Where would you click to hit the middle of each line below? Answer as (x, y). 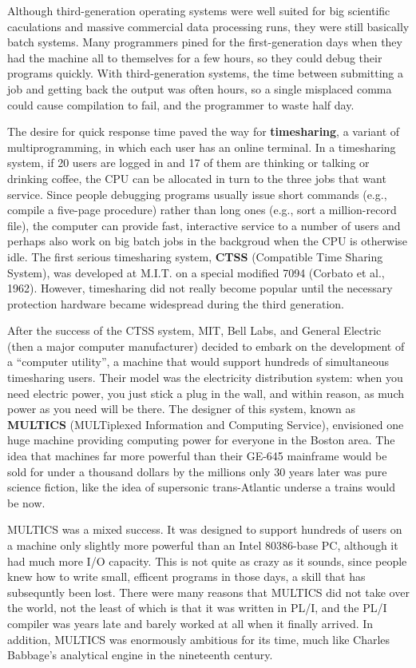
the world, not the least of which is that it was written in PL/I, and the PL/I (197, 608)
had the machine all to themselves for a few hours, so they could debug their (195, 57)
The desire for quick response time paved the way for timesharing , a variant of (204, 131)
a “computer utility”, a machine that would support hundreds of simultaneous (198, 362)
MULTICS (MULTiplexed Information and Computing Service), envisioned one (206, 424)
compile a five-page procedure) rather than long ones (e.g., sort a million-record (202, 210)
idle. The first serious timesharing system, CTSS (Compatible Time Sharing (195, 256)
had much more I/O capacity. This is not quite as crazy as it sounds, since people (207, 561)
